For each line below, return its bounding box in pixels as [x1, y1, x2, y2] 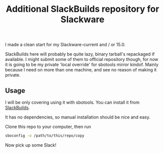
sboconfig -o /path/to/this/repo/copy [5, 133, 84, 138]
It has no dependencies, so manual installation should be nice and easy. [5, 114, 151, 120]
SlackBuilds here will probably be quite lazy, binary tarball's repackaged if [5, 51, 155, 57]
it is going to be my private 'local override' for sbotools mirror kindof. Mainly [5, 61, 159, 67]
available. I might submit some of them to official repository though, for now [5, 57, 159, 62]
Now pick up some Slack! [5, 142, 56, 148]
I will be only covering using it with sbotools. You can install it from [5, 99, 140, 105]
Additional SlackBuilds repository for [5, 3, 160, 15]
